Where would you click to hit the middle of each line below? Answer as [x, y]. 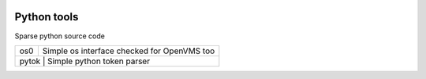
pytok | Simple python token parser [84, 61]
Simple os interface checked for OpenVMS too [129, 51]
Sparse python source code [60, 36]
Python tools [47, 17]
